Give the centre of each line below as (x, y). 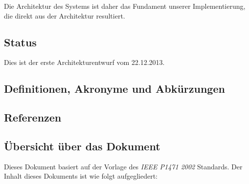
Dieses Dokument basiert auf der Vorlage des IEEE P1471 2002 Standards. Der (123, 166)
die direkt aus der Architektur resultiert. (65, 15)
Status (20, 42)
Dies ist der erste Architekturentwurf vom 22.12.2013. (84, 62)
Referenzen (33, 117)
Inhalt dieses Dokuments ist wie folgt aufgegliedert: (81, 176)
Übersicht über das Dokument (82, 146)
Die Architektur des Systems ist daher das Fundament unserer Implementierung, (125, 6)
